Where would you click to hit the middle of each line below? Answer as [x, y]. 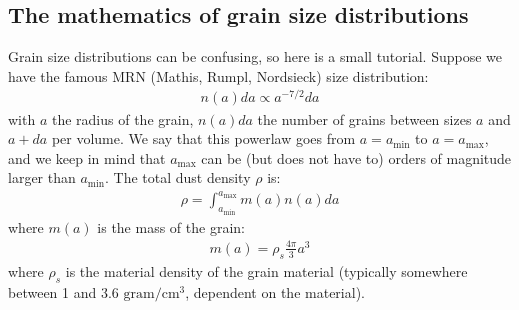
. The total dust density [177, 177]
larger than [42, 177]
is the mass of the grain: [171, 226]
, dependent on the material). [275, 291]
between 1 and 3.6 [63, 291]
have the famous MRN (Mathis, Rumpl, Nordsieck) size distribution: [218, 75]
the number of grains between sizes [364, 118]
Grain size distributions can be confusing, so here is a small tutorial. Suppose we [255, 56]
